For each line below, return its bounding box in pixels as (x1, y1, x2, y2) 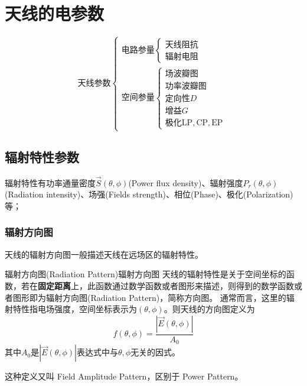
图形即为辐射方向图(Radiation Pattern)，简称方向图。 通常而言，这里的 (12, 291, 286, 303)
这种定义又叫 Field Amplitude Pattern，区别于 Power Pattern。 (5, 370, 243, 382)
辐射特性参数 (5, 147, 79, 166)
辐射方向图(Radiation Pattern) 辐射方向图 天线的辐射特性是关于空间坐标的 (5, 268, 286, 280)
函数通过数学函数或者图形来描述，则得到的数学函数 (95, 279, 294, 291)
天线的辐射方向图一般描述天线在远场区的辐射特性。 (5, 248, 203, 260)
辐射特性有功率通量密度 (5, 176, 96, 189)
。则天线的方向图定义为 (164, 303, 255, 315)
